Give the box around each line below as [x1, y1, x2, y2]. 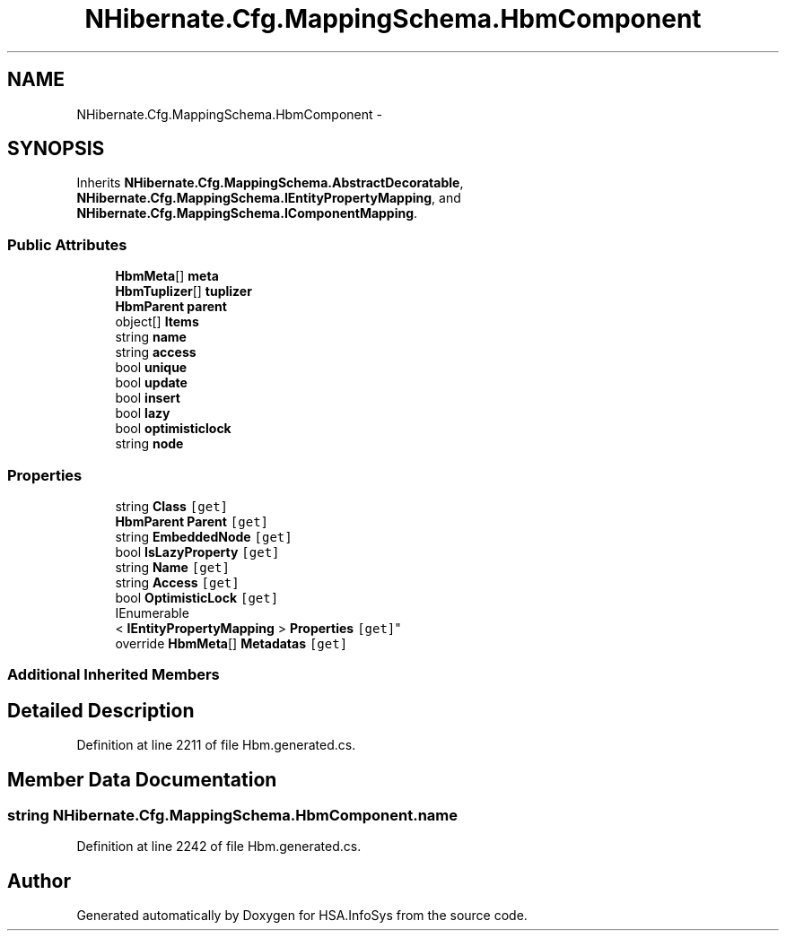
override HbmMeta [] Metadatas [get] [115, 635, 348, 651]
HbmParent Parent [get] [115, 513, 268, 529]
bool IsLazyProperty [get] [115, 543, 280, 560]
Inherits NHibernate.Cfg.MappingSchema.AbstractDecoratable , [76, 175, 464, 191]
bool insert [115, 390, 180, 406]
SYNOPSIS [7, 137, 105, 161]
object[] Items [115, 314, 199, 330]
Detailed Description [7, 699, 195, 722]
